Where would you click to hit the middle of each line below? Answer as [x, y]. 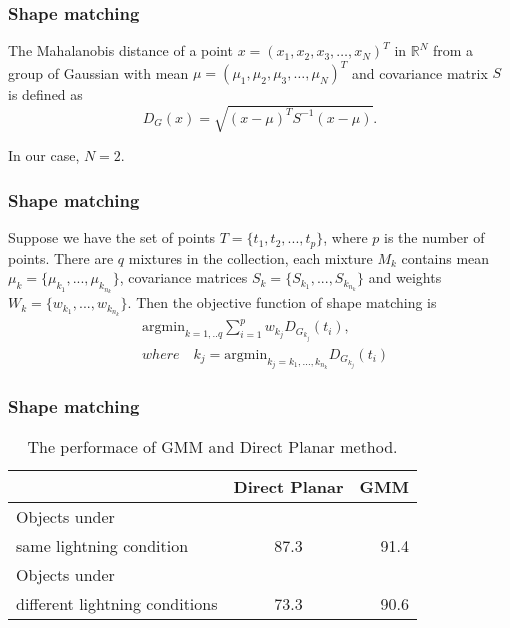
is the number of [434, 237]
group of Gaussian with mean [98, 72]
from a [453, 50]
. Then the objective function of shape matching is [282, 302]
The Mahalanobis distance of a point [120, 50]
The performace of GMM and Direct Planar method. [212, 446]
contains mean [445, 257]
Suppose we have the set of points [112, 237]
